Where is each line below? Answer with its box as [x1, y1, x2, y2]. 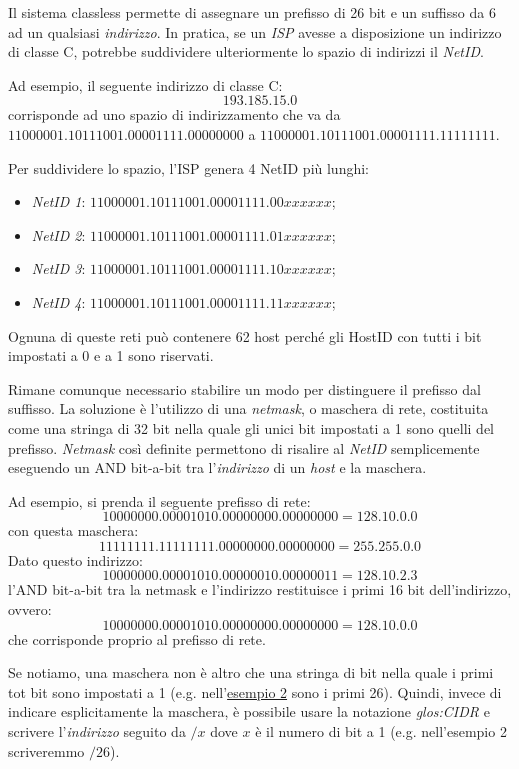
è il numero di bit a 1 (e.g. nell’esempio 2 [255, 721, 507, 742]
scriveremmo [8, 740, 85, 761]
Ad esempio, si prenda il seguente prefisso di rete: [8, 490, 311, 511]
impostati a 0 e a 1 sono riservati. [8, 345, 214, 366]
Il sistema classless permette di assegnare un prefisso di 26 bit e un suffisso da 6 [8, 2, 496, 22]
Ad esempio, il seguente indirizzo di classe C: [8, 74, 283, 95]
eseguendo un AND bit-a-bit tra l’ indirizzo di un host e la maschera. [8, 457, 427, 478]
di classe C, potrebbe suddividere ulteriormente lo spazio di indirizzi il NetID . [8, 41, 484, 62]
